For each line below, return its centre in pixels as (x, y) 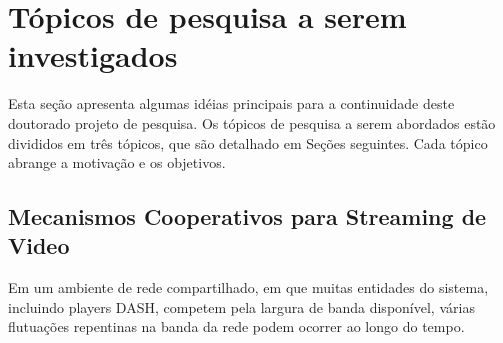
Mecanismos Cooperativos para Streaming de (247, 216)
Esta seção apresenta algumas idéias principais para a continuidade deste (231, 103)
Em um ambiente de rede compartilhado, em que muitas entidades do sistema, (248, 287)
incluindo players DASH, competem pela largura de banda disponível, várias (241, 306)
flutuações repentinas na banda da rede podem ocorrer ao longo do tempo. (236, 326)
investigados (93, 55)
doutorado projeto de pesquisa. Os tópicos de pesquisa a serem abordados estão (252, 122)
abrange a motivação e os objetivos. (117, 162)
